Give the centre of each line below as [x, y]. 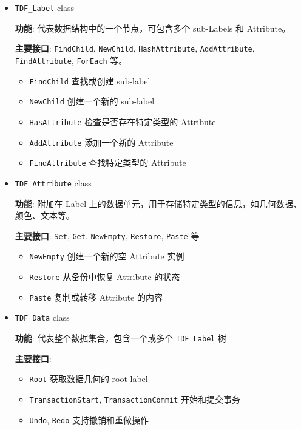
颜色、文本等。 [45, 215]
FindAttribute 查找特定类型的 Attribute [108, 162]
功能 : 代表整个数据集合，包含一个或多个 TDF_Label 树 [121, 337]
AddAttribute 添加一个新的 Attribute [101, 142]
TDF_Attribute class [53, 183]
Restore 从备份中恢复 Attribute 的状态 [105, 276]
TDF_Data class [42, 317]
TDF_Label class [45, 7]
